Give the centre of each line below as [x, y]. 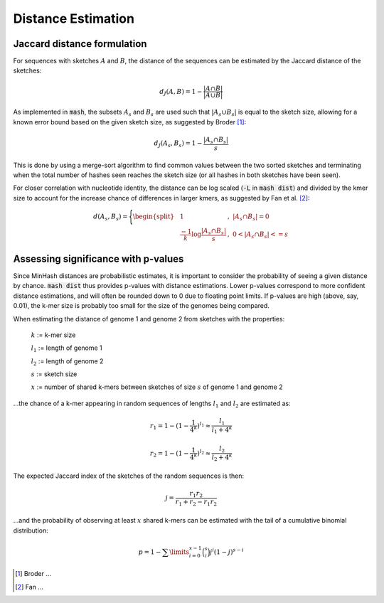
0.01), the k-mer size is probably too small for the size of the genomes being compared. [142, 306]
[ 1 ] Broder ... [33, 574]
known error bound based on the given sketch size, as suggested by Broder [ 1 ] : [130, 122]
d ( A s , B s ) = [111, 217]
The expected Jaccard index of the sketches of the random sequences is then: [129, 476]
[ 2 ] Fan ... [30, 587]
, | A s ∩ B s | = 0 [248, 217]
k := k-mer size [53, 335]
